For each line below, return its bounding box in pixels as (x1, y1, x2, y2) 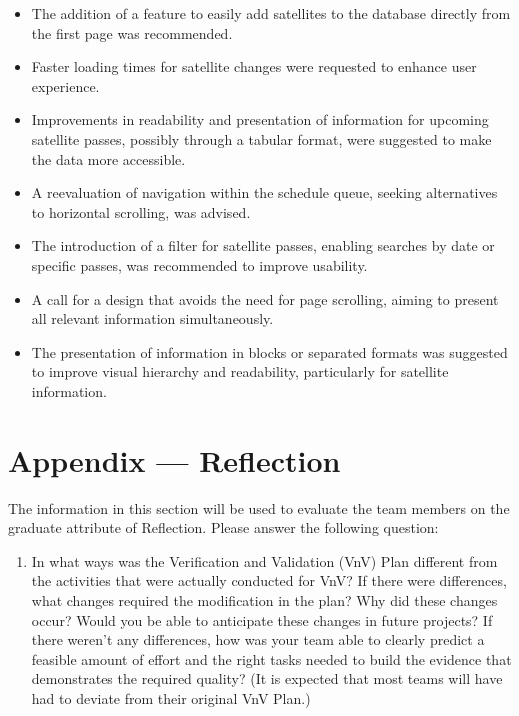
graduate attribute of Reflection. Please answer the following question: (8, 517, 439, 538)
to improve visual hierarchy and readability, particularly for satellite (31, 361, 449, 382)
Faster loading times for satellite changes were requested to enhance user (31, 56, 477, 77)
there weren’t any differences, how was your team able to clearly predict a (31, 629, 485, 650)
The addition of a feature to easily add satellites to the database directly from (31, 3, 511, 23)
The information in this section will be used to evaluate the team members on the (8, 497, 510, 518)
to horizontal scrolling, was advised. (31, 201, 251, 222)
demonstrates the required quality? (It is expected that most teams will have (31, 668, 503, 689)
